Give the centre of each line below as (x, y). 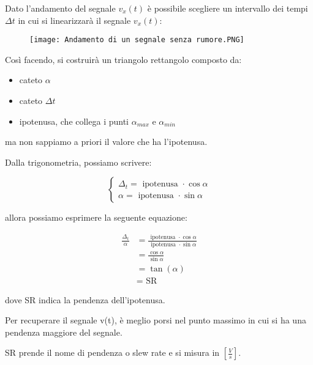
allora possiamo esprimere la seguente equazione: (96, 217)
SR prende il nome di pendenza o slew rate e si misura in (112, 352)
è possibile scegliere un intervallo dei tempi (228, 8)
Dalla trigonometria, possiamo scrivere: (78, 162)
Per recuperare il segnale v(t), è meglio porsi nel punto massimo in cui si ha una (156, 320)
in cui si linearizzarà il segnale (74, 20)
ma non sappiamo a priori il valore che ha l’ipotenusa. (106, 142)
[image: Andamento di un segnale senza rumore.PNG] (137, 40)
